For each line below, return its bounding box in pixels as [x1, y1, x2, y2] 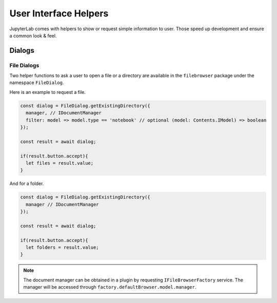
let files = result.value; [26, 160, 94, 166]
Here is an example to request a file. [9, 89, 86, 95]
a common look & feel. [9, 32, 57, 38]
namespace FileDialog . [9, 79, 64, 86]
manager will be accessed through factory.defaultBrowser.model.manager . [23, 284, 196, 290]
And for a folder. [9, 180, 44, 187]
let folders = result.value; [26, 245, 100, 251]
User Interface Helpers [9, 8, 109, 19]
